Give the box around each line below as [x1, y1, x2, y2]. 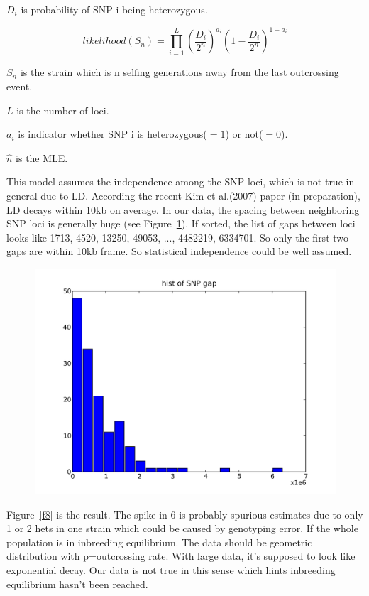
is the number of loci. [16, 102, 109, 117]
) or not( [225, 126, 263, 141]
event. [6, 79, 33, 94]
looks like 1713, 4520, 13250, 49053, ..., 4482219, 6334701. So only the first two [6, 229, 349, 244]
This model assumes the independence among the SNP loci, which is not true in [6, 174, 355, 189]
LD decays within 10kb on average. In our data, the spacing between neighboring [6, 202, 360, 217]
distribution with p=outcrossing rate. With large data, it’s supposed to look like [6, 548, 356, 563]
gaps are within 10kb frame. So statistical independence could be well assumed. [6, 244, 352, 259]
